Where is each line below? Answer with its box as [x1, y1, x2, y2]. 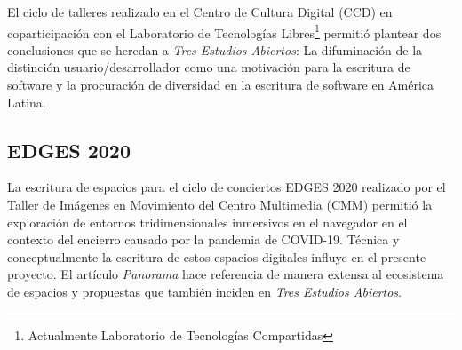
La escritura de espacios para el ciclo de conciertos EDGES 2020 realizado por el [7, 178, 446, 196]
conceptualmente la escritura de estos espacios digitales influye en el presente [7, 247, 426, 266]
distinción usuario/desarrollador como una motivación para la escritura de [7, 58, 410, 76]
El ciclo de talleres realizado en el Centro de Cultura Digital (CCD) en [7, 3, 393, 20]
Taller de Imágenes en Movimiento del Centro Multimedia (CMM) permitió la [7, 195, 433, 214]
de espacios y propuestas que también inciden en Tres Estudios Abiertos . [7, 282, 402, 300]
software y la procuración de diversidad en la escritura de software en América [7, 76, 434, 94]
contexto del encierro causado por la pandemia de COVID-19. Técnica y [7, 230, 400, 249]
